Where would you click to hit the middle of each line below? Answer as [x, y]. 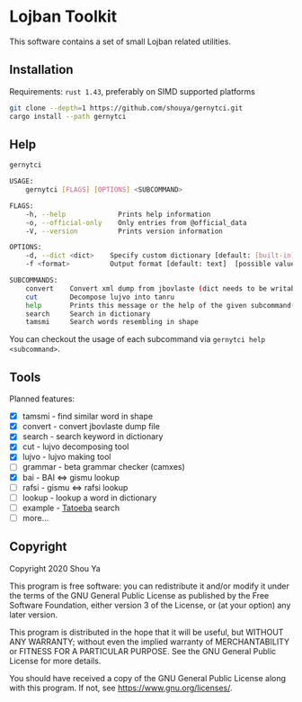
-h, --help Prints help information [118, 214]
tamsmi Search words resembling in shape [112, 322]
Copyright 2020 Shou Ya [55, 568]
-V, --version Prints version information [124, 231]
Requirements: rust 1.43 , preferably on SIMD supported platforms [133, 91]
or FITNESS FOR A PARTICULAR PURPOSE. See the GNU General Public [143, 651]
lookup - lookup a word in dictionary [89, 498]
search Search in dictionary [88, 314]
